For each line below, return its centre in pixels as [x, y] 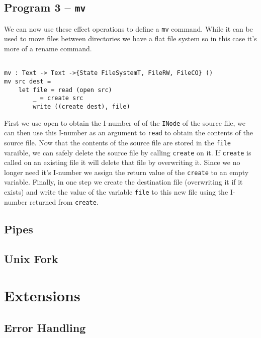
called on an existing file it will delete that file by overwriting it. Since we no [122, 162]
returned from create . [64, 201]
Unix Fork [31, 258]
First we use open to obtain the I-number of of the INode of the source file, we [125, 122]
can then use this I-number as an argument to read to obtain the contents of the [128, 133]
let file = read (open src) [65, 90]
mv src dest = [28, 81]
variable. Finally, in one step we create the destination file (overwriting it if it [123, 182]
